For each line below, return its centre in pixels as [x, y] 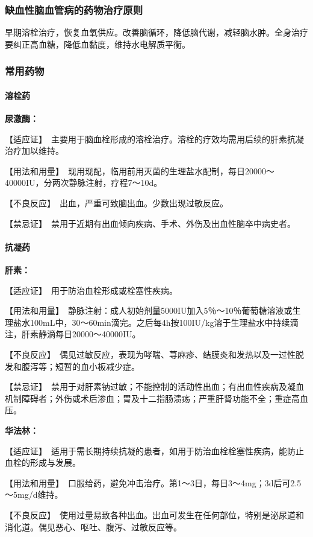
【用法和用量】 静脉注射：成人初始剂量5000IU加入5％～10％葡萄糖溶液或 [149, 310]
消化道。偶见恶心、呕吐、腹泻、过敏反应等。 [93, 526]
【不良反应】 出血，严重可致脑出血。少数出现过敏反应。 [116, 203]
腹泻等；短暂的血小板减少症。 [80, 366]
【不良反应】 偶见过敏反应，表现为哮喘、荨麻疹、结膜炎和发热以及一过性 [150, 354]
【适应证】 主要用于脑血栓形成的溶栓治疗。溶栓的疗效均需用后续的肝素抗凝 [154, 138]
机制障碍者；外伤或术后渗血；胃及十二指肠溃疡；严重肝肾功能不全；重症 [148, 398]
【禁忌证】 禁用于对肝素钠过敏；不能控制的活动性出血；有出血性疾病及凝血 [154, 386]
